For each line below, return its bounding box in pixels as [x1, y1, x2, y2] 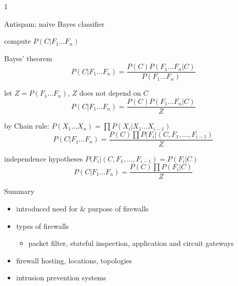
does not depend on [79, 87, 141, 98]
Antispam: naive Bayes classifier [4, 18, 105, 29]
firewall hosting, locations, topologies [16, 255, 132, 265]
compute [4, 35, 31, 46]
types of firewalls [16, 220, 69, 231]
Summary [4, 186, 34, 196]
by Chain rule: [4, 120, 49, 131]
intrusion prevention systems [16, 272, 106, 283]
